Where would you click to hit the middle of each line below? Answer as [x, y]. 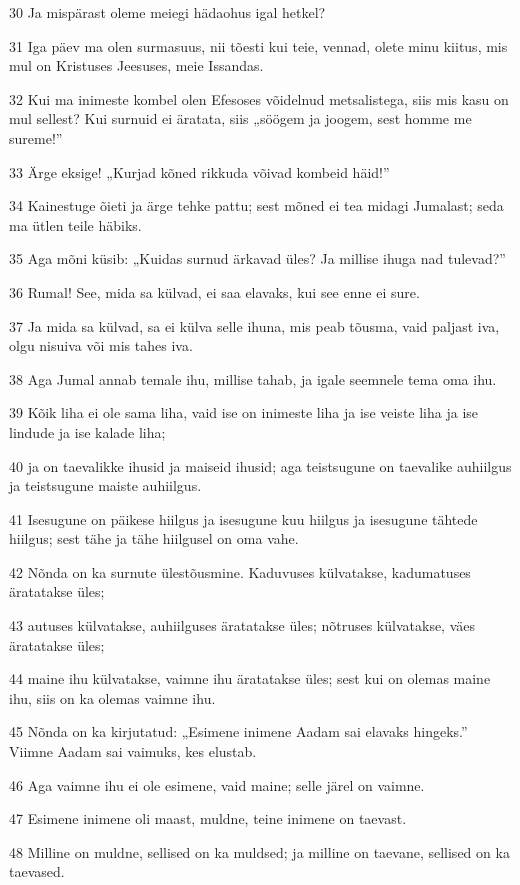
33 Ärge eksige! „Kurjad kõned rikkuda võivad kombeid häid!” [199, 171]
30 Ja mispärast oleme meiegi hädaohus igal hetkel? [167, 12]
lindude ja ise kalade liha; [87, 431]
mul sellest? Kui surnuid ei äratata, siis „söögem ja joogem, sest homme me [240, 118]
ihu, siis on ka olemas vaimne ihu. [112, 697]
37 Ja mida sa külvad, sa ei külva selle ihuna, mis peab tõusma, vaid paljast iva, [254, 325]
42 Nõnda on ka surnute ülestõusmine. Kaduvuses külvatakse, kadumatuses [240, 571]
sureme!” [36, 137]
